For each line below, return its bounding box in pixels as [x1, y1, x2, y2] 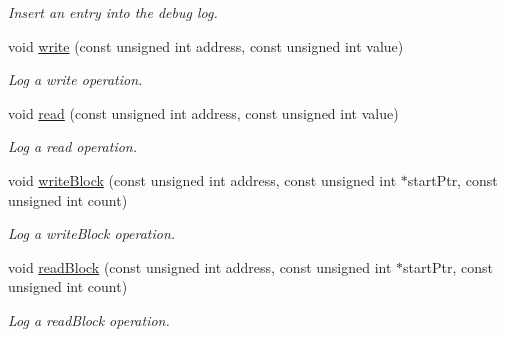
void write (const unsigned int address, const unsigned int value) [8, 35, 404, 56]
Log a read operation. [8, 136, 138, 157]
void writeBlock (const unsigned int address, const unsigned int [8, 169, 397, 190]
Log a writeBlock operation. [8, 223, 176, 244]
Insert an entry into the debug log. [8, 2, 218, 22]
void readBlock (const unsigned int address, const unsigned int [8, 256, 392, 277]
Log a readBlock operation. [8, 309, 170, 330]
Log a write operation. [8, 69, 143, 90]
